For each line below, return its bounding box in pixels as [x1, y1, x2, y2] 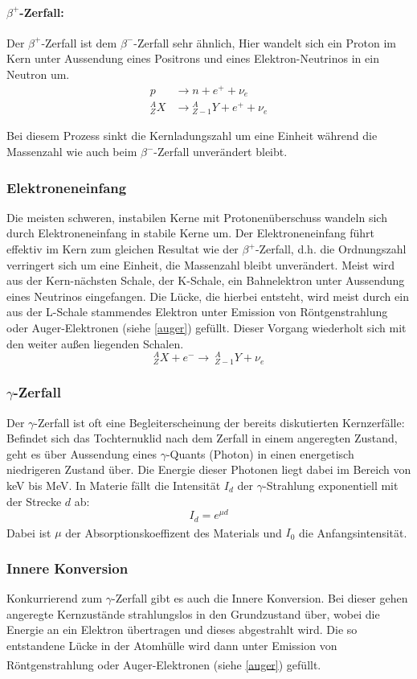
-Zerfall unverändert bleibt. [153, 143, 288, 159]
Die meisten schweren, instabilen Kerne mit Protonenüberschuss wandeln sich [6, 208, 387, 225]
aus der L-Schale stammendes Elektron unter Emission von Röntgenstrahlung [6, 303, 388, 320]
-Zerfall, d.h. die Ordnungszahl [255, 241, 407, 257]
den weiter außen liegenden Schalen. [6, 335, 184, 352]
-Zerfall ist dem [41, 34, 117, 51]
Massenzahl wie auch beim [6, 143, 137, 159]
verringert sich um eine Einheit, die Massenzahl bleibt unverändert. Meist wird [6, 256, 395, 273]
